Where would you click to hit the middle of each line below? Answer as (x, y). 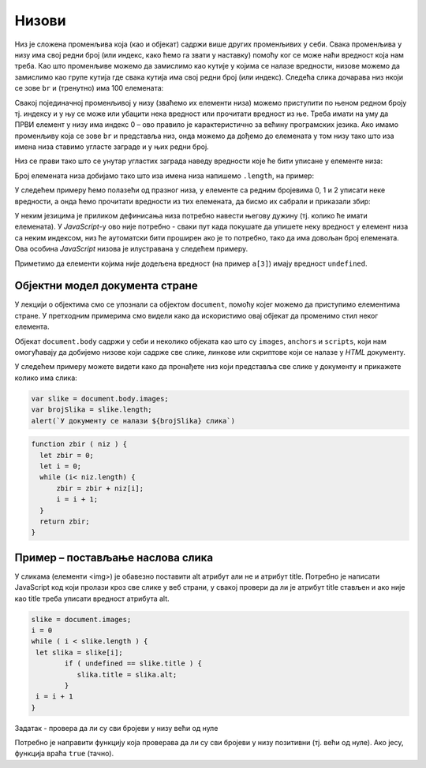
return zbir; (65, 521)
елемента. (32, 326)
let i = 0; (61, 466)
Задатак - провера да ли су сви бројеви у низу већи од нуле (116, 728)
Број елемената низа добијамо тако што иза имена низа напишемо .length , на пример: (164, 175)
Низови (40, 21)
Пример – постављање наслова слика (114, 557)
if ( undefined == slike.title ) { (133, 664)
